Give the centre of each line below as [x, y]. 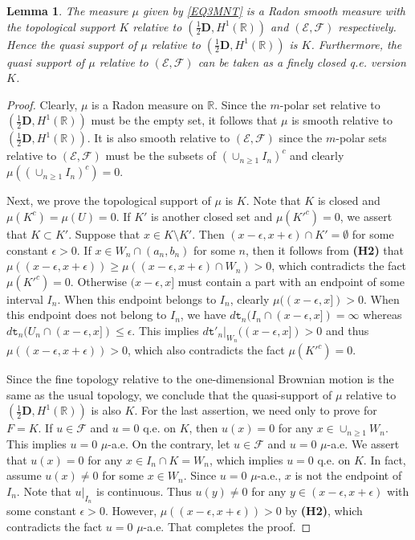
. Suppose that [104, 233]
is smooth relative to [342, 120]
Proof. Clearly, [42, 104]
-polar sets [361, 138]
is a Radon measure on [148, 104]
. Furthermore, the [356, 44]
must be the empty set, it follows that [184, 120]
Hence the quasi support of [72, 44]
